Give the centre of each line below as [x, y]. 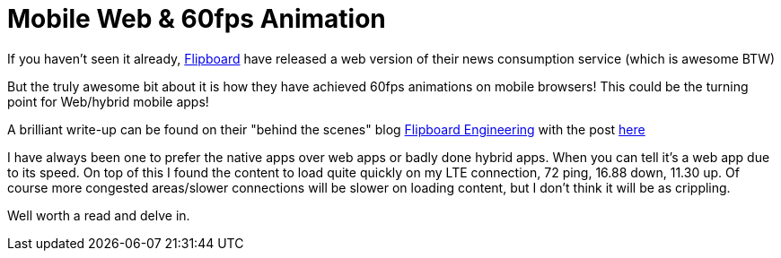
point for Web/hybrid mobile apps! [108, 101]
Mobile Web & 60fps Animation [197, 19]
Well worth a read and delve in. [99, 215]
